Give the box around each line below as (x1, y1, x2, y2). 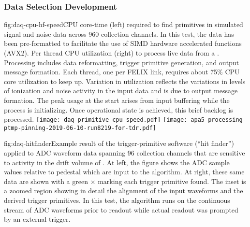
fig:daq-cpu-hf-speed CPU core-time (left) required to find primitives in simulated (4, 19, 243, 29)
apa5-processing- (191, 116, 246, 124)
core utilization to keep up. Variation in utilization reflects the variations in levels (4, 76, 246, 86)
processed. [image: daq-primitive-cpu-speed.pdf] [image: (4, 114, 188, 124)
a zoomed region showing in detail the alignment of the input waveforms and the (4, 185, 243, 196)
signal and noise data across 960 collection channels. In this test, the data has (4, 28, 234, 39)
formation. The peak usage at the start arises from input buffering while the (4, 95, 230, 105)
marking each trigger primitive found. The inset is (98, 176, 246, 186)
